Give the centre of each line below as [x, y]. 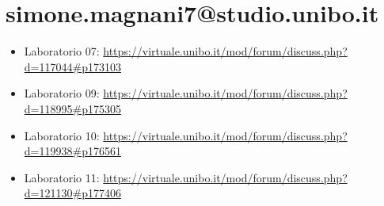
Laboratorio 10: [62, 135]
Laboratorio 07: [62, 51]
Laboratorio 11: [62, 177]
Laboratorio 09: [62, 93]
